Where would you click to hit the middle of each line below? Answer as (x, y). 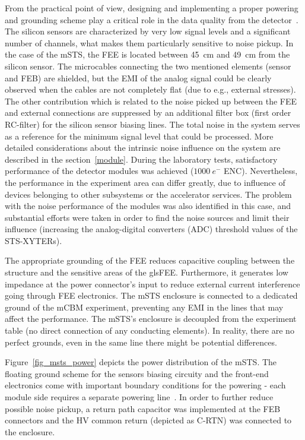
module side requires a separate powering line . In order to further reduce (139, 397)
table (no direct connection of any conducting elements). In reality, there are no (150, 330)
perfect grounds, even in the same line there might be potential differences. (141, 342)
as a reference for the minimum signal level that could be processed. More (139, 136)
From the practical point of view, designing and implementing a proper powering (152, 8)
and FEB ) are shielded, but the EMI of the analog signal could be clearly (138, 77)
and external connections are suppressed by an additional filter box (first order (148, 113)
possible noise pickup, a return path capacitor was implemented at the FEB (143, 408)
